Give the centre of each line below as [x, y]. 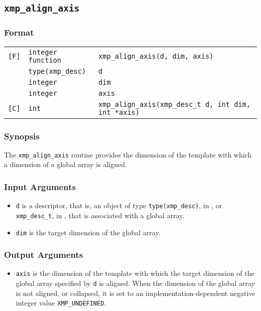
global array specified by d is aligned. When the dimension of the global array [136, 283]
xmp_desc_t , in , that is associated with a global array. [100, 215]
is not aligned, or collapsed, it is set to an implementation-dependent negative [136, 293]
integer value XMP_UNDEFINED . [61, 303]
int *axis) [119, 112]
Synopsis [22, 136]
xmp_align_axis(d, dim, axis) [156, 56]
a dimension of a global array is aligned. [66, 164]
